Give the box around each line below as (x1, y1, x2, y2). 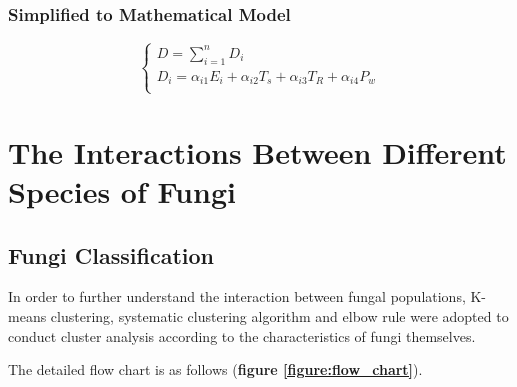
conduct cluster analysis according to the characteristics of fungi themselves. (8, 325, 476, 346)
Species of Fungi (8, 170, 236, 211)
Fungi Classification (8, 239, 214, 270)
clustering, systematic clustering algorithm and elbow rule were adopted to (50, 305, 509, 326)
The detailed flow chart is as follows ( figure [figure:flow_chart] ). (8, 359, 423, 380)
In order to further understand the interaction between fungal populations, (8, 286, 466, 307)
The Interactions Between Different (8, 131, 507, 172)
